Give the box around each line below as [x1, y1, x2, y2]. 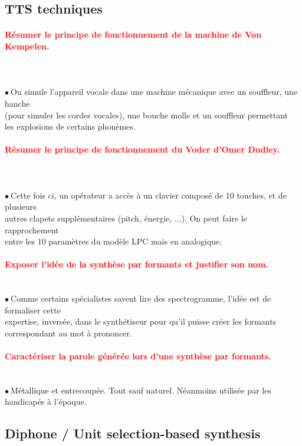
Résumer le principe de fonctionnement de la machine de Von [5, 28, 262, 41]
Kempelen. [5, 39, 50, 52]
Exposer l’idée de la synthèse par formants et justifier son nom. [5, 258, 269, 270]
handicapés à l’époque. [5, 395, 87, 408]
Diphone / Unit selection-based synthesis [5, 424, 261, 442]
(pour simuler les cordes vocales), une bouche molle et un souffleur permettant [5, 108, 288, 121]
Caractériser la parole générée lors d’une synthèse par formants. [5, 350, 271, 362]
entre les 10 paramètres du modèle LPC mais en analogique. [5, 235, 222, 247]
